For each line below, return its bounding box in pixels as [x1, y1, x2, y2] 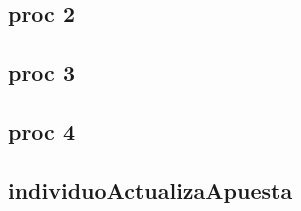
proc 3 [8, 57, 75, 88]
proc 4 [8, 115, 75, 146]
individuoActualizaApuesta [8, 174, 293, 205]
